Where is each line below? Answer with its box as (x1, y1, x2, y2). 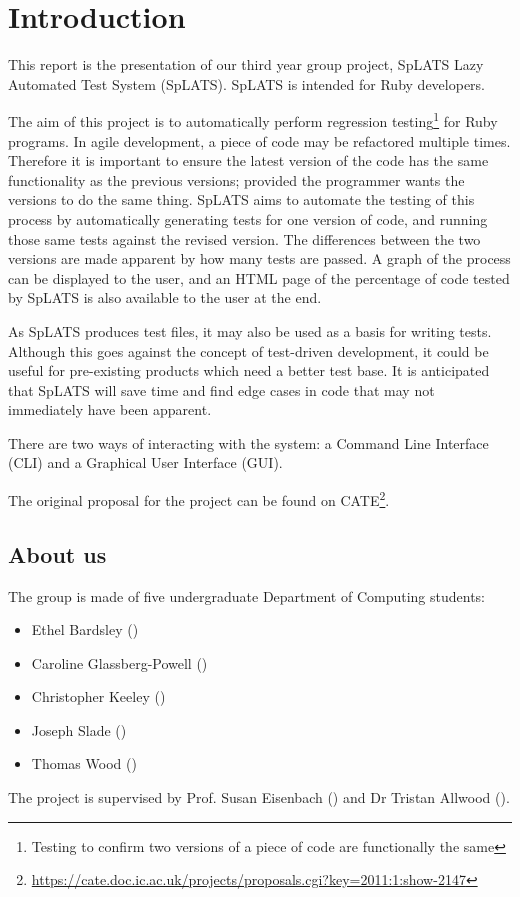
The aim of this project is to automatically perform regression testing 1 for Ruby (8, 108, 498, 131)
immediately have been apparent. (8, 399, 212, 420)
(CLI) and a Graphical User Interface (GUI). (8, 452, 283, 473)
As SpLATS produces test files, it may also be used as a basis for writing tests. (8, 320, 492, 341)
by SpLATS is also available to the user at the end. (8, 287, 322, 308)
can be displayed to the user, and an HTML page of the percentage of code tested (8, 267, 510, 288)
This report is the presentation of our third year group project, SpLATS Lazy (8, 54, 484, 75)
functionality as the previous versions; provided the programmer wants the (8, 169, 465, 190)
